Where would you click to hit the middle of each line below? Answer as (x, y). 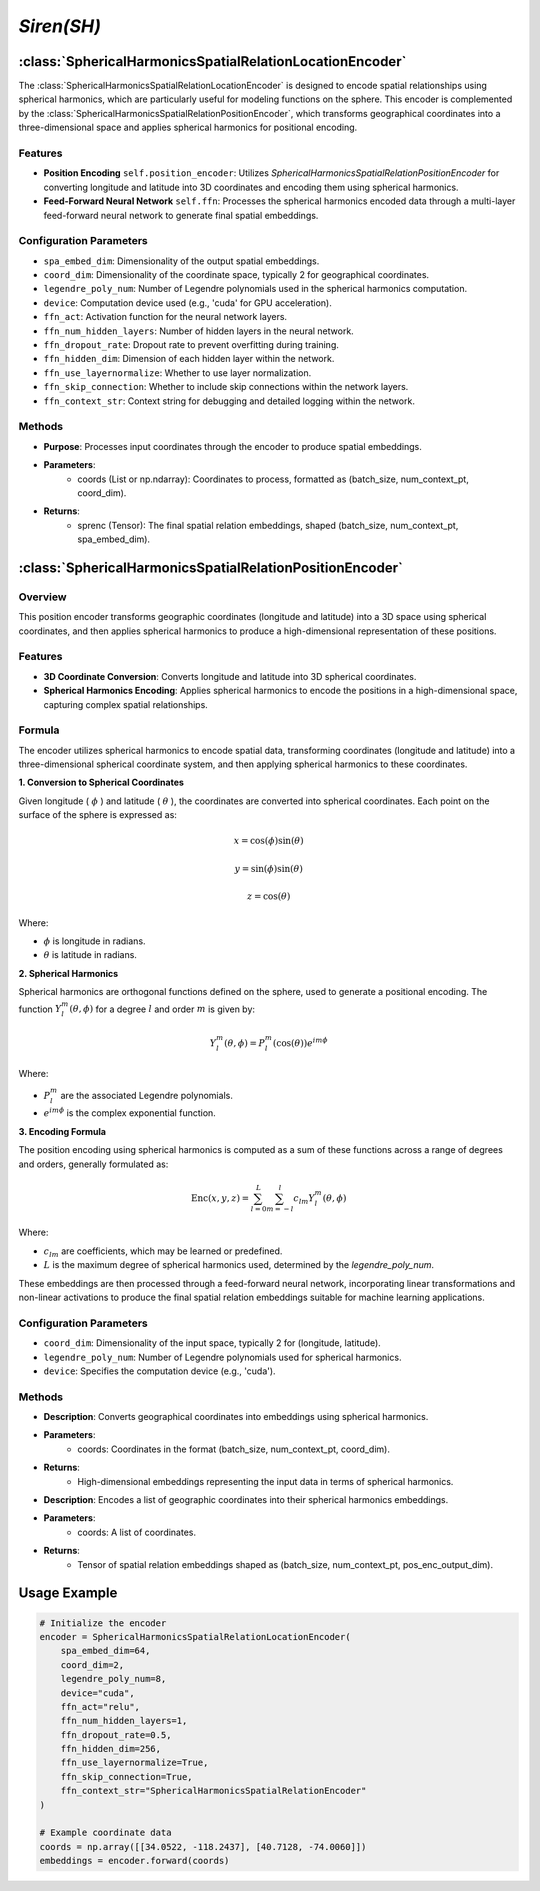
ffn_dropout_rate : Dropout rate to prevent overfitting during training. (191, 345)
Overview (42, 597)
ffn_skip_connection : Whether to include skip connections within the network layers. (226, 387)
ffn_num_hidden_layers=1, (124, 1721)
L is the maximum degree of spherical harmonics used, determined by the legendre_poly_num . (239, 1265)
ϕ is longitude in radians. (94, 941)
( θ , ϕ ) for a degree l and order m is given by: (162, 1009)
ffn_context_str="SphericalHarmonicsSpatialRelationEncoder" (213, 1791)
